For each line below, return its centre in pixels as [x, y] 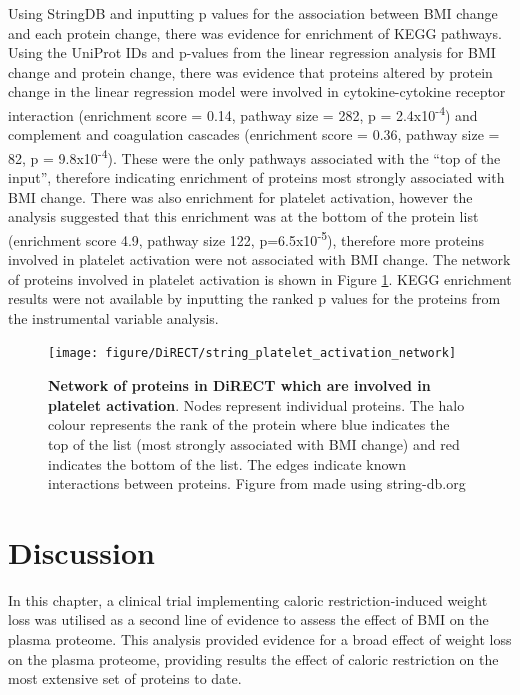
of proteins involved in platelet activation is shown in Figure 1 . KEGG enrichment [260, 278]
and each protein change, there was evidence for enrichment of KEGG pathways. [255, 32]
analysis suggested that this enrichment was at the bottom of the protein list [243, 216]
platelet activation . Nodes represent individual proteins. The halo [256, 404]
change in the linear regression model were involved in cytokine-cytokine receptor [257, 91]
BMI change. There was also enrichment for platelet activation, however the [240, 196]
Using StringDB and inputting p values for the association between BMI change [253, 13]
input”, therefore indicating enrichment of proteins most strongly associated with [256, 177]
